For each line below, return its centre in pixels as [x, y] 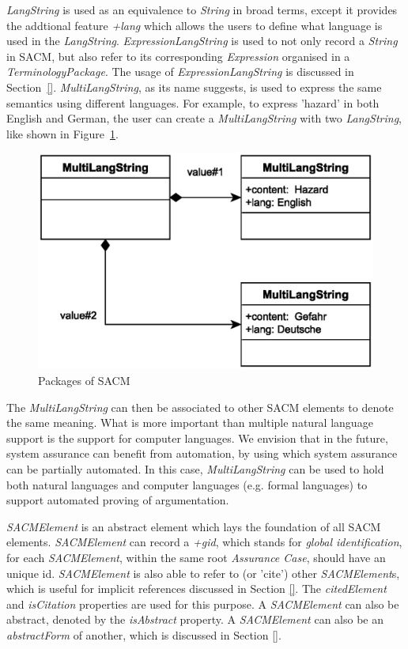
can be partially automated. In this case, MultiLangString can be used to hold [195, 469]
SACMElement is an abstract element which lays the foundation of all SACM [194, 526]
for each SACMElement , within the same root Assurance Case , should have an [196, 557]
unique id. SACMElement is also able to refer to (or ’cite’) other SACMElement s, [203, 573]
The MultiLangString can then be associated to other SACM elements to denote [200, 407]
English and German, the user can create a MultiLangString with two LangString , [204, 118]
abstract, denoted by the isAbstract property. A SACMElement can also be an [195, 619]
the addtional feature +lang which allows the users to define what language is [195, 25]
